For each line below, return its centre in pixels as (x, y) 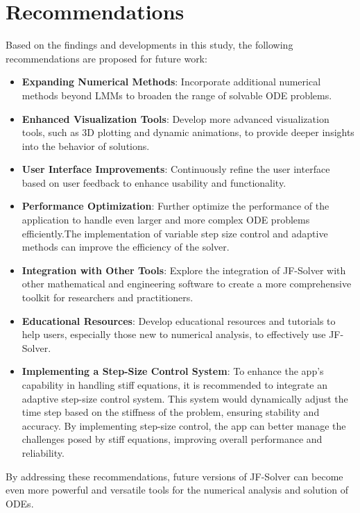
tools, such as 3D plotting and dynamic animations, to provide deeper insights (188, 132)
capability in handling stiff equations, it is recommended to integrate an (174, 385)
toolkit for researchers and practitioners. (108, 297)
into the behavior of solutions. (86, 145)
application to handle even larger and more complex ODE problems (166, 220)
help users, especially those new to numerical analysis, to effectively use (174, 334)
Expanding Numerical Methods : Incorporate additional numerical (171, 82)
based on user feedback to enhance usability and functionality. (154, 182)
